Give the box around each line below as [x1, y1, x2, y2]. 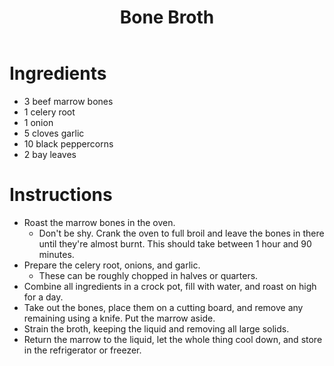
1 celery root [23, 106, 76, 118]
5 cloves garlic [23, 127, 85, 139]
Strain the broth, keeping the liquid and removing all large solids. [23, 322, 290, 335]
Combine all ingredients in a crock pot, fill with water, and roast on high [23, 280, 317, 292]
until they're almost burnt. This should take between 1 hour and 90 [38, 237, 312, 250]
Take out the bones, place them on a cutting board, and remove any [23, 301, 304, 313]
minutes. [38, 248, 75, 260]
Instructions [9, 184, 113, 206]
